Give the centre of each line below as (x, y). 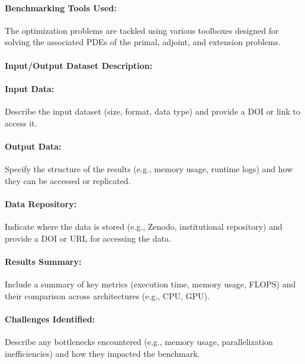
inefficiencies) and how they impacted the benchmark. (102, 353)
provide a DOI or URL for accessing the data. (88, 238)
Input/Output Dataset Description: (79, 65)
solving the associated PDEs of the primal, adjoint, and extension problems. (143, 42)
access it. (21, 123)
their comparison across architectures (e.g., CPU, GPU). (107, 295)
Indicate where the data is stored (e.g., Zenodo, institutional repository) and (144, 226)
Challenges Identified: (50, 319)
